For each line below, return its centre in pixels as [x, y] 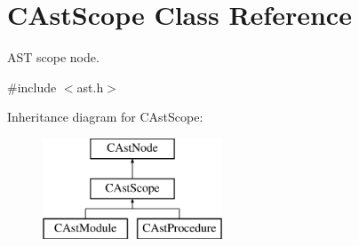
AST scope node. [53, 57]
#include [32, 87]
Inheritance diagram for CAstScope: [105, 117]
